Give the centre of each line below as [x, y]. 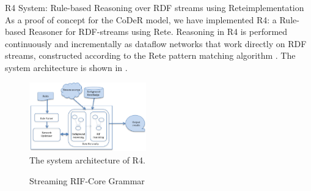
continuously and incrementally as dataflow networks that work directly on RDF [156, 43]
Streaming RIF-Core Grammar [87, 180]
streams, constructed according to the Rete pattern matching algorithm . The [150, 55]
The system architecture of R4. [87, 159]
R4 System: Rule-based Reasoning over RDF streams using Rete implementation [155, 7]
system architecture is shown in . [66, 67]
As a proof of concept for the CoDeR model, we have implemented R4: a [141, 19]
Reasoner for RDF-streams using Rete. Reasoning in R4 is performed [158, 32]
